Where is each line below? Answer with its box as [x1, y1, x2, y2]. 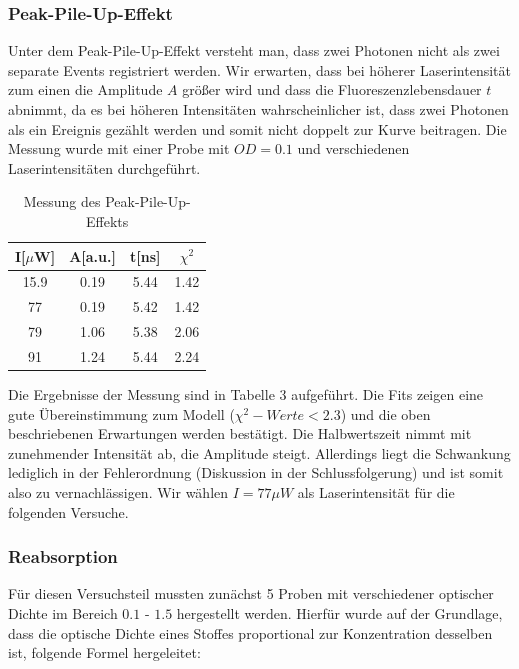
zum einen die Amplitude [8, 79, 163, 100]
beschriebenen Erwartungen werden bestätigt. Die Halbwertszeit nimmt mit [8, 423, 472, 444]
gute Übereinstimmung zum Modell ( [8, 403, 235, 424]
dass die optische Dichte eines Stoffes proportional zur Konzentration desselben [8, 622, 493, 643]
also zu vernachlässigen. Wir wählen [8, 482, 229, 502]
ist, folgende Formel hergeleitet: [8, 642, 201, 663]
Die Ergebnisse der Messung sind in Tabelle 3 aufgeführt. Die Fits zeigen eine [8, 384, 484, 405]
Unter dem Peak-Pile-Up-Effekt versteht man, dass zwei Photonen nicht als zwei [8, 40, 500, 61]
